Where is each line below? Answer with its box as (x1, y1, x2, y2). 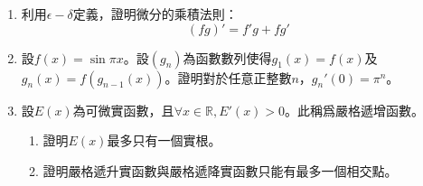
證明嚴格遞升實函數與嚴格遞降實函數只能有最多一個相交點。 (42, 161, 398, 180)
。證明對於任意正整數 (164, 68, 292, 87)
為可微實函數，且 (72, 100, 174, 119)
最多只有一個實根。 (107, 131, 221, 150)
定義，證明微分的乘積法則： (72, 5, 238, 23)
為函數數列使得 (183, 48, 272, 67)
